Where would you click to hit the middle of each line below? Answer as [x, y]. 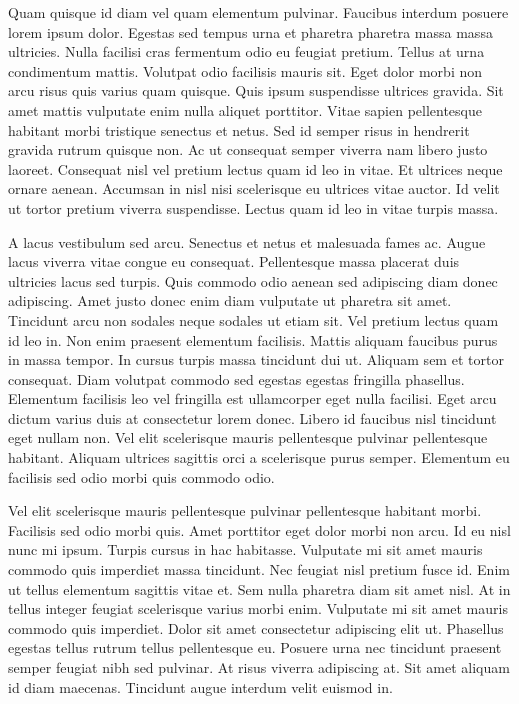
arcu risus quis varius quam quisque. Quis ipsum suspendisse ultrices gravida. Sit [256, 90]
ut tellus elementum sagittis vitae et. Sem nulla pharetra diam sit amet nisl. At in [259, 588]
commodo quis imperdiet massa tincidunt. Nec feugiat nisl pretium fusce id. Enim [259, 569]
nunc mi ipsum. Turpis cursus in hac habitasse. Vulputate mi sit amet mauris [245, 549]
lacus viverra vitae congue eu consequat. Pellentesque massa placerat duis [234, 261]
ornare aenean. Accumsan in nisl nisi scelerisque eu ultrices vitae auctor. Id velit [254, 188]
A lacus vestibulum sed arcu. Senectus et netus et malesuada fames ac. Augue [247, 241]
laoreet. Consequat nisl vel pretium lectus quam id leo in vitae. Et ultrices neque [255, 168]
